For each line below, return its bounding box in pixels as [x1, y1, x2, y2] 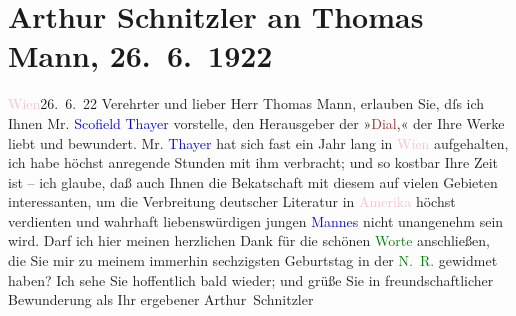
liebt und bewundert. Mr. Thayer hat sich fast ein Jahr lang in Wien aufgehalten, [8, 132, 509, 153]
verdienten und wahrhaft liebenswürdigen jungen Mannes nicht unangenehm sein [8, 210, 504, 231]
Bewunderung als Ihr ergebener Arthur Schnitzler [8, 289, 314, 310]
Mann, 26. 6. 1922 [8, 35, 273, 76]
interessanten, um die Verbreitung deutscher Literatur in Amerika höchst [8, 191, 456, 212]
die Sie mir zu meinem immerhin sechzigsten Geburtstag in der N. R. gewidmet [8, 250, 498, 271]
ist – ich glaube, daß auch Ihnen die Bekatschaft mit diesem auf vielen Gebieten [8, 171, 498, 192]
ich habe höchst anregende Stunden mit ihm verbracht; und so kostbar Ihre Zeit [8, 152, 499, 173]
